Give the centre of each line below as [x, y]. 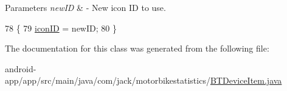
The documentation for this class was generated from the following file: [137, 48]
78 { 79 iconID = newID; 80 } [61, 28]
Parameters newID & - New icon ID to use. [85, 7]
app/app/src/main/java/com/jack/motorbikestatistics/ [108, 80]
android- [21, 68]
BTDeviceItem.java [246, 80]
